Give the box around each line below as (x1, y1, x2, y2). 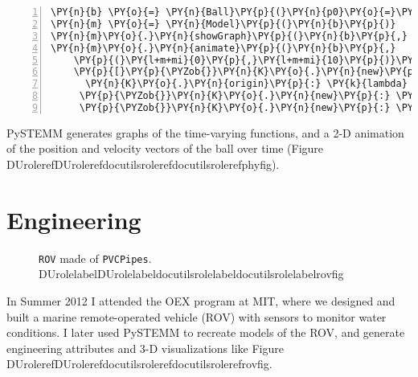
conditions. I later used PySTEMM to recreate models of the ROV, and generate (6, 324, 405, 341)
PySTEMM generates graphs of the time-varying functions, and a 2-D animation (6, 124, 404, 141)
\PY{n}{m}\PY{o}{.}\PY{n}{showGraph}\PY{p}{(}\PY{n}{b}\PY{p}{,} (51, 30, 408, 42)
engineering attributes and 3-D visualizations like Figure (6, 339, 284, 356)
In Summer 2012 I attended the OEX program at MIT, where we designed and (6, 293, 395, 309)
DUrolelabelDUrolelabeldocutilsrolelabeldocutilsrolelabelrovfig (39, 265, 344, 282)
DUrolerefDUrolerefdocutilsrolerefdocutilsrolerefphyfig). (6, 156, 280, 173)
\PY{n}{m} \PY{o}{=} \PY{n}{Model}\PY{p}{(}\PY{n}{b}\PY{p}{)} (51, 18, 396, 30)
